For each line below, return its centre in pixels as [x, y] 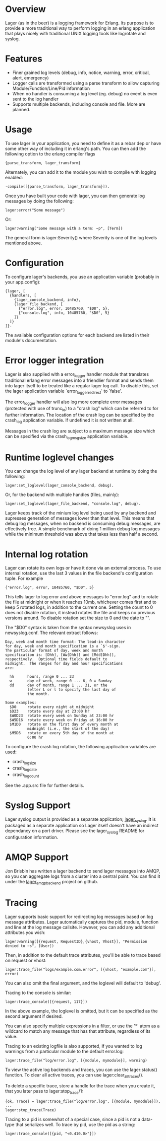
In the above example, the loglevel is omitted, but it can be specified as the [82, 1011]
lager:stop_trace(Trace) [31, 1110]
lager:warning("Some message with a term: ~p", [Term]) [64, 228]
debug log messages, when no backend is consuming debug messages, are [83, 524]
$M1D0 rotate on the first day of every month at [64, 724]
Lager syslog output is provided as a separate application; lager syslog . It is [81, 820]
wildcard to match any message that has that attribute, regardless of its [78, 1031]
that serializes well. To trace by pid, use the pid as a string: [75, 1124]
